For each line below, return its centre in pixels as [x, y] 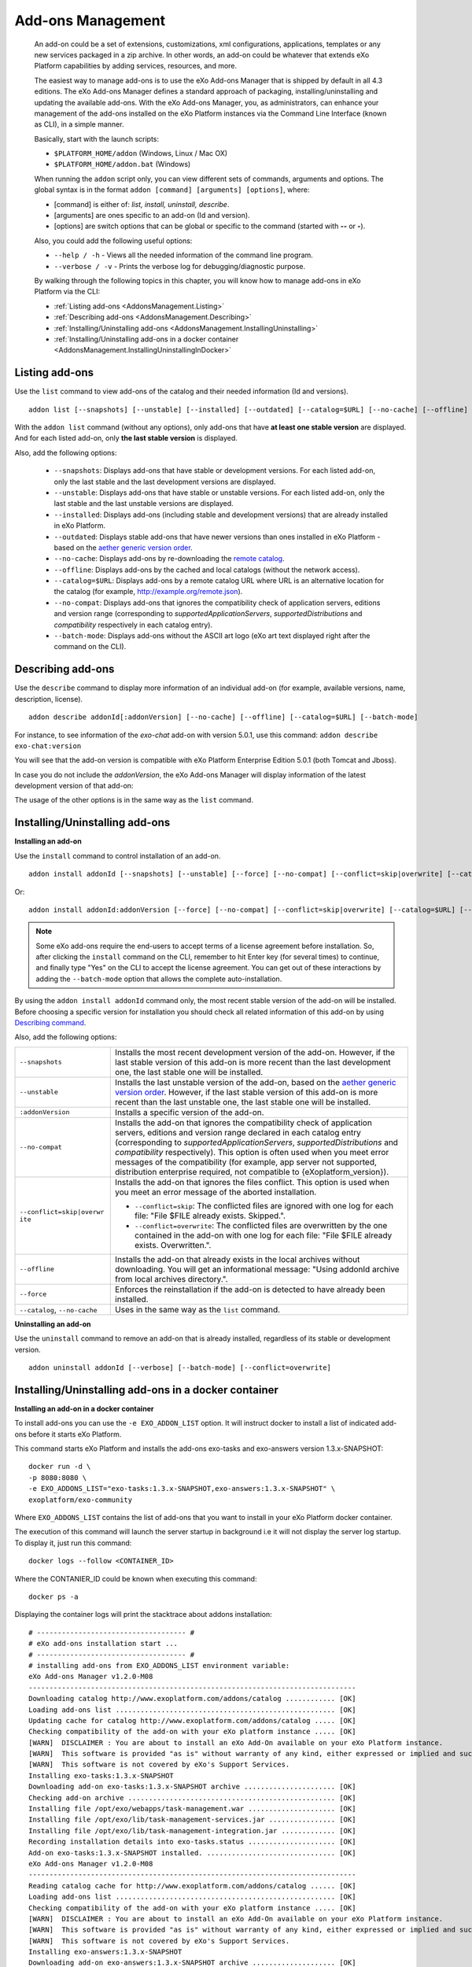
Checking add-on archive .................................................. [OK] [192, 1797]
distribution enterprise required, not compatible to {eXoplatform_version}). [252, 1172]
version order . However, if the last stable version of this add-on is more [247, 1092]
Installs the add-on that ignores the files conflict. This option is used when [252, 1182]
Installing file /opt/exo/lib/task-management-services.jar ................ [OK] [192, 1820]
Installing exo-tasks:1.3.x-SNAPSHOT [101, 1775]
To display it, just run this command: [73, 1543]
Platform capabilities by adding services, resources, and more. [136, 66]
